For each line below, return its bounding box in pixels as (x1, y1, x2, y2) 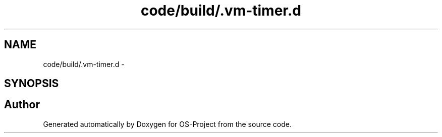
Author (4, 98, 40, 111)
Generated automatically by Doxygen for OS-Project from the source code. (43, 119, 292, 128)
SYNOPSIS (4, 77, 59, 90)
